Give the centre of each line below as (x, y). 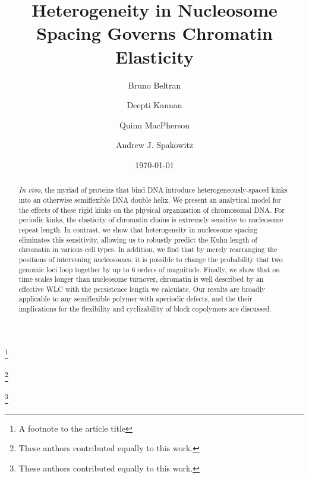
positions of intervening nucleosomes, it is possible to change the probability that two (151, 259)
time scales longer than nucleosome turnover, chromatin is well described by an (141, 279)
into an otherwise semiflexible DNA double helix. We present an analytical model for (150, 199)
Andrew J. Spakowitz (154, 145)
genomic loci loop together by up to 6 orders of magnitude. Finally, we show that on (149, 269)
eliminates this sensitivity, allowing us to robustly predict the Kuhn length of (138, 239)
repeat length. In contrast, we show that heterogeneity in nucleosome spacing (138, 229)
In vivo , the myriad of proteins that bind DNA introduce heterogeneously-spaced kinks (153, 190)
